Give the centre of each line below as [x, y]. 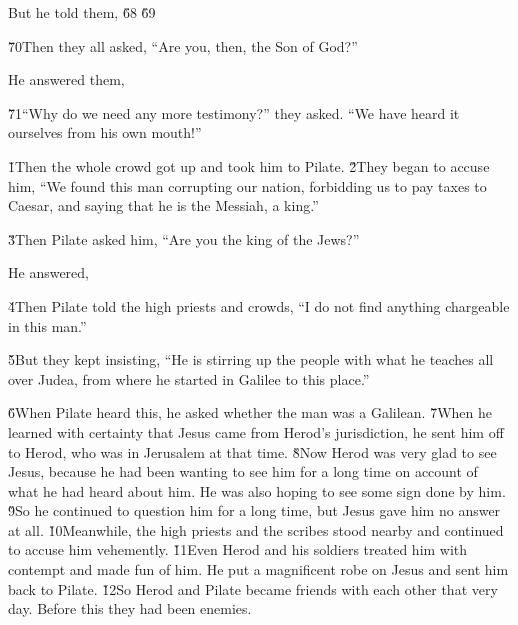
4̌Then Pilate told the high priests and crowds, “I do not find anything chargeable [259, 305]
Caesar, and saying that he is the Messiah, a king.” [163, 205]
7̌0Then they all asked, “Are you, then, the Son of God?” [183, 45]
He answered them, [66, 79]
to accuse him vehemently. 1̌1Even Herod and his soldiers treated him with [238, 549]
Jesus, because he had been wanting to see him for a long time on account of [243, 471]
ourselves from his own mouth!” [105, 132]
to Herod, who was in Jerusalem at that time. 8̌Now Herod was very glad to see [252, 451]
